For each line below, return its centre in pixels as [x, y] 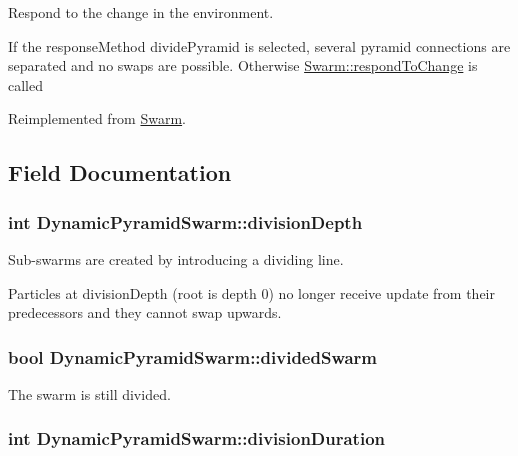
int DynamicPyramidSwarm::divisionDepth [185, 221]
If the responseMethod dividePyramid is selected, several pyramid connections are [259, 45]
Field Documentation [120, 172]
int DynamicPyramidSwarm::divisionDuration [197, 438]
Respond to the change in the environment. [141, 12]
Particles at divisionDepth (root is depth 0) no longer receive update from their [251, 292]
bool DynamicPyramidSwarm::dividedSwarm [193, 356]
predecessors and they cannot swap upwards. [145, 312]
